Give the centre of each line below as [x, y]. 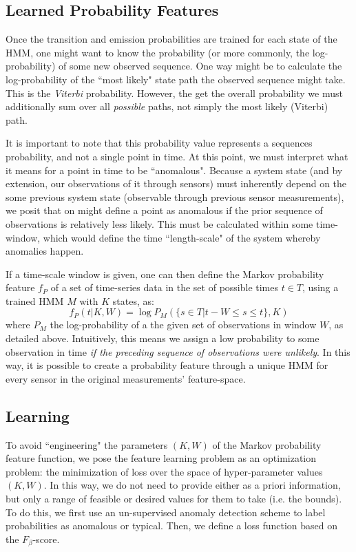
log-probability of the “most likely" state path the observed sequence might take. [176, 79]
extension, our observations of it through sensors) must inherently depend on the [176, 183]
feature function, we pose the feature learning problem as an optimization [161, 458]
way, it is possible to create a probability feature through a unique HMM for [167, 365]
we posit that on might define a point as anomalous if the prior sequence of [164, 210]
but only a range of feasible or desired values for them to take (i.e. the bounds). [174, 499]
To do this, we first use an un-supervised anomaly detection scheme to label [166, 512]
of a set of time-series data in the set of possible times [165, 287]
